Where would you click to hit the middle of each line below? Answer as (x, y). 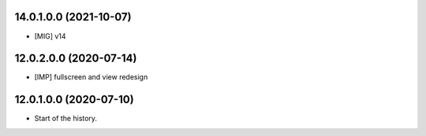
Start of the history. (66, 119)
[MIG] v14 (50, 36)
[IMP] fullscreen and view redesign (91, 77)
